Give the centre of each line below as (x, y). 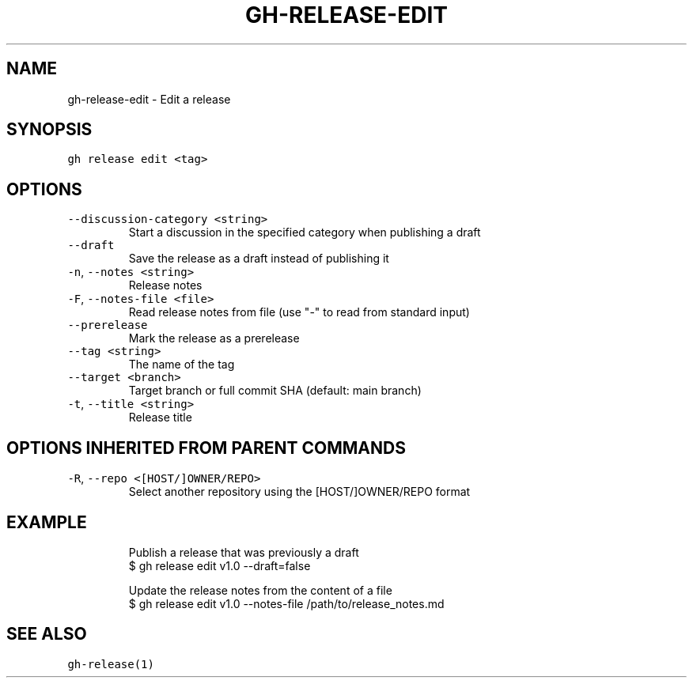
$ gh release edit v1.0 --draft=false (220, 565)
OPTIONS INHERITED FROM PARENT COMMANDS (206, 448)
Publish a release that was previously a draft (244, 552)
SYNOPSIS (49, 130)
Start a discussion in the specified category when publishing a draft (305, 232)
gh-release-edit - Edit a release (149, 99)
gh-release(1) (111, 664)
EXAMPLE (47, 522)
